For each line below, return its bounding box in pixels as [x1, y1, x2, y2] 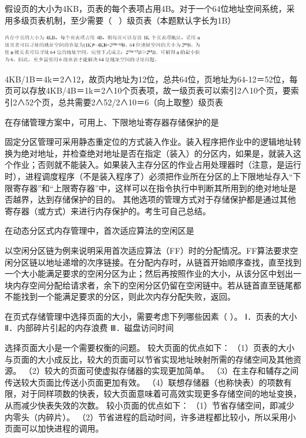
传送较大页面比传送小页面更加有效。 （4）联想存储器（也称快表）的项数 [5, 376, 284, 388]
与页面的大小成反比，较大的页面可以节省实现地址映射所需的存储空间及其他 [5, 353, 293, 365]
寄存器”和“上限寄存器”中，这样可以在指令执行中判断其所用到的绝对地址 [12, 181, 288, 194]
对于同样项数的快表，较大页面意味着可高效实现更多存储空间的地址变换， [21, 387, 301, 400]
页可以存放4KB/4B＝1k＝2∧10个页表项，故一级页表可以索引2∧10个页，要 [5, 84, 291, 97]
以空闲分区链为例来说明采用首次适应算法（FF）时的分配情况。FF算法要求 [5, 244, 290, 256]
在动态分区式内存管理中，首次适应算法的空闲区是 [5, 224, 194, 237]
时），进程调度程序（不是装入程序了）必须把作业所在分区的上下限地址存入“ [5, 170, 293, 182]
